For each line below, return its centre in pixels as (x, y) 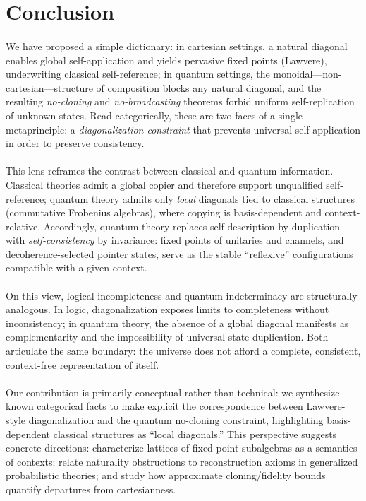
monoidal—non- (307, 74)
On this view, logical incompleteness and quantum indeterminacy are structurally (182, 295)
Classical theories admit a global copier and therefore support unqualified (164, 184)
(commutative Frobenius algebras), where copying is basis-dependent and (164, 212)
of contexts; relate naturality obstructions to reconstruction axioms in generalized (182, 461)
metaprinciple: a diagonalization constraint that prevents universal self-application (183, 129)
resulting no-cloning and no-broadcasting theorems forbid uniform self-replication (180, 101)
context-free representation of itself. (83, 364)
